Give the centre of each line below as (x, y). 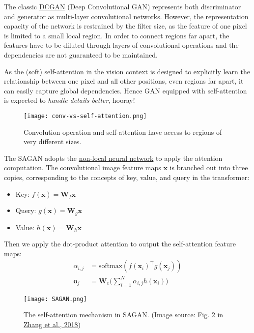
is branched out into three (209, 167)
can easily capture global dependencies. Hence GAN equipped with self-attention (126, 90)
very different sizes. (53, 141)
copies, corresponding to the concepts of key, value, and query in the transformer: (127, 177)
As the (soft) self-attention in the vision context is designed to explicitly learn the (127, 71)
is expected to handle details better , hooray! (70, 100)
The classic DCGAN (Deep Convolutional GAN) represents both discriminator (123, 6)
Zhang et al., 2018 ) (52, 324)
